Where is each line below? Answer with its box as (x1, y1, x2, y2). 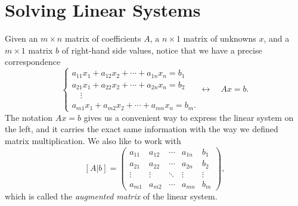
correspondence (5, 55, 61, 68)
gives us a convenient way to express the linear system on (83, 111, 294, 123)
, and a (263, 32, 290, 45)
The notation (5, 111, 53, 123)
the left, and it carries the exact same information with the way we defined (5, 123, 278, 135)
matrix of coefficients (64, 32, 141, 45)
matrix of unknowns (183, 32, 256, 45)
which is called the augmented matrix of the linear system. (5, 190, 218, 202)
